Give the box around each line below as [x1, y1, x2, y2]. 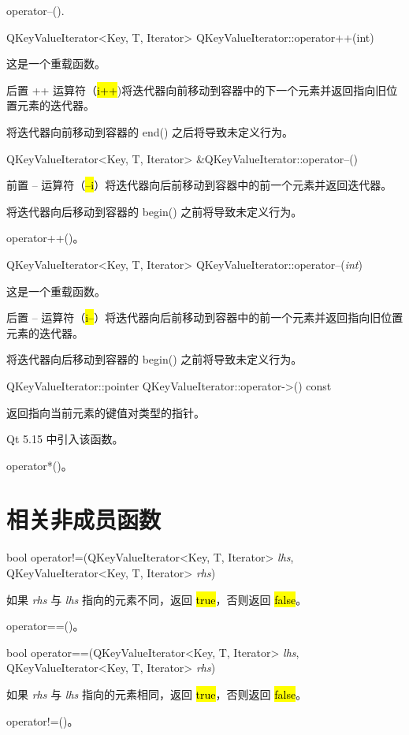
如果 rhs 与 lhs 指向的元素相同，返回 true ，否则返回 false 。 [6, 685, 307, 702]
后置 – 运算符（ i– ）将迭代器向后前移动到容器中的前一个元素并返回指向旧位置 [6, 309, 403, 326]
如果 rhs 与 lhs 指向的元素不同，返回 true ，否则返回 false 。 [6, 591, 307, 607]
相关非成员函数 [6, 503, 162, 535]
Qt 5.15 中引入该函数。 [6, 431, 124, 447]
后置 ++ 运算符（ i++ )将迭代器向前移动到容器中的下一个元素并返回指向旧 [6, 81, 387, 98]
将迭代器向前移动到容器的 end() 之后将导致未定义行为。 [6, 123, 293, 140]
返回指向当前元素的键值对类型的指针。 [6, 404, 205, 420]
